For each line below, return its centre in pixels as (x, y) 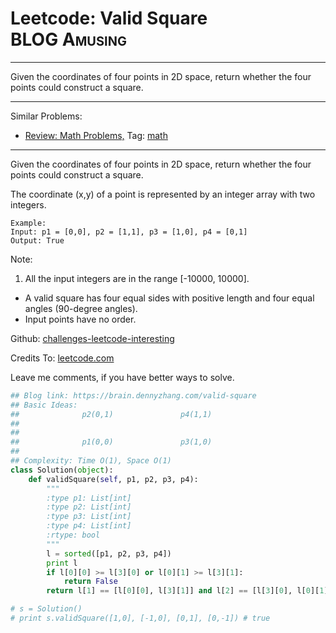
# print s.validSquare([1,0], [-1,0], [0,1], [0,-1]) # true (140, 618)
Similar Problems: (46, 116)
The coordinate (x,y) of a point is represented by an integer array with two (163, 194)
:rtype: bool (73, 535)
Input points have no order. (80, 319)
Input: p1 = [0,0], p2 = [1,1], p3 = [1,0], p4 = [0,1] (129, 232)
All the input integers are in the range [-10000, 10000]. (137, 278)
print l (62, 563)
